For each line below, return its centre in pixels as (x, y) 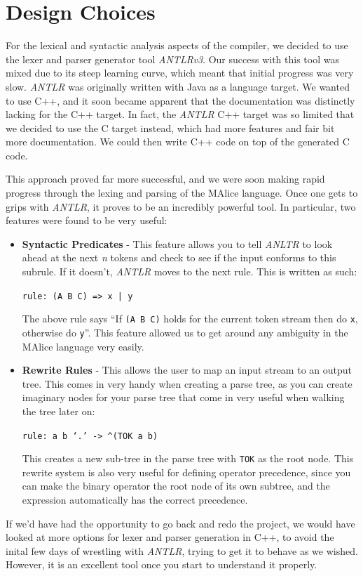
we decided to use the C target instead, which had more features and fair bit (170, 127)
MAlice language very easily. (83, 346)
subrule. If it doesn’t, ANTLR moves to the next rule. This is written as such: (190, 271)
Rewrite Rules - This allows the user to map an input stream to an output (187, 370)
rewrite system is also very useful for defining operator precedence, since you (186, 472)
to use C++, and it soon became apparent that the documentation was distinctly (180, 100)
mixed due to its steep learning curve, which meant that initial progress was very (180, 73)
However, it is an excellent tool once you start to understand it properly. (162, 564)
